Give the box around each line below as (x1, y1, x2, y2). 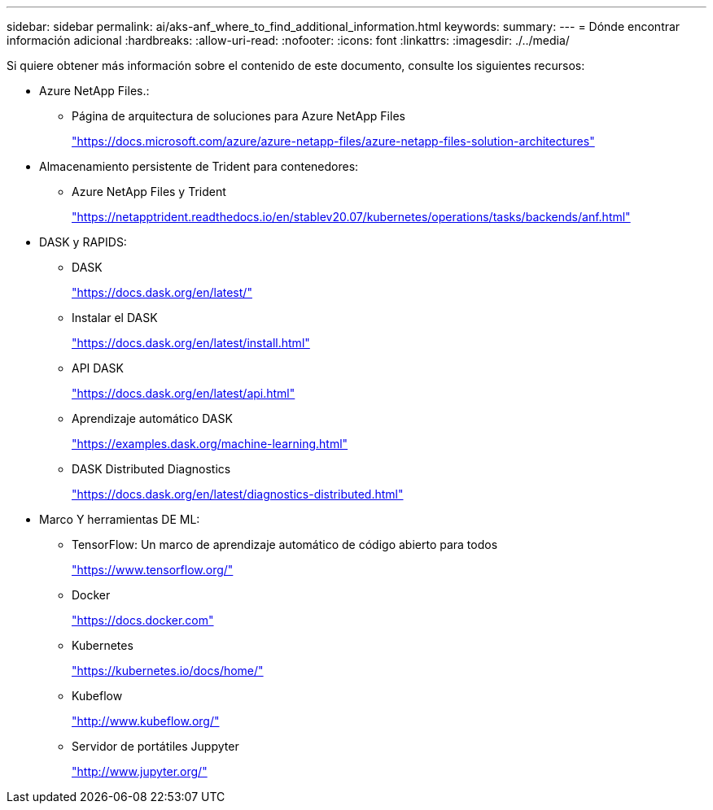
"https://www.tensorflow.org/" (72, 563, 234, 577)
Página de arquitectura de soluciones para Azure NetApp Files (72, 109, 405, 123)
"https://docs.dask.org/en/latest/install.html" (72, 336, 310, 350)
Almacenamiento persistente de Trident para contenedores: (39, 159, 359, 173)
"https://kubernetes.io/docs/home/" (72, 664, 264, 677)
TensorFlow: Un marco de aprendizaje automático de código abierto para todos (72, 538, 498, 551)
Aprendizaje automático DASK (72, 412, 233, 425)
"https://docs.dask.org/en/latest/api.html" (72, 386, 295, 400)
